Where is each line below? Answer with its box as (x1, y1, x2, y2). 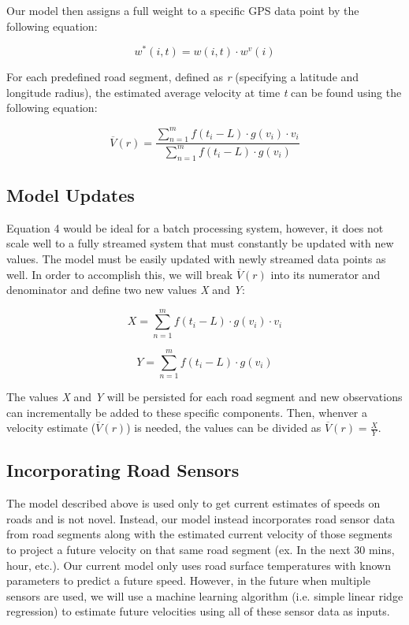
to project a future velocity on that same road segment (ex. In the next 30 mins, (6, 541, 395, 557)
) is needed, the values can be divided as (126, 419, 322, 436)
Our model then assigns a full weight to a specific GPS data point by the (6, 2, 359, 18)
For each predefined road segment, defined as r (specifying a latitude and (6, 69, 359, 85)
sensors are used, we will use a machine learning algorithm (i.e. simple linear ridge (6, 587, 403, 604)
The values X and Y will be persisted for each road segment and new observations (6, 388, 403, 404)
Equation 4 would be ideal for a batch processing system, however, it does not (6, 219, 384, 236)
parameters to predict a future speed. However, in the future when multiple (6, 572, 370, 589)
